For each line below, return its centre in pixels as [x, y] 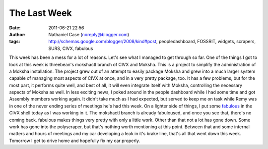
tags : [15, 42]
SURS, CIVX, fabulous [71, 48]
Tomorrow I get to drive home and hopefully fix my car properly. [75, 141]
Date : [15, 28]
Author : [17, 34]
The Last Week [40, 13]
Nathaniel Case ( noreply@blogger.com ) [89, 34]
